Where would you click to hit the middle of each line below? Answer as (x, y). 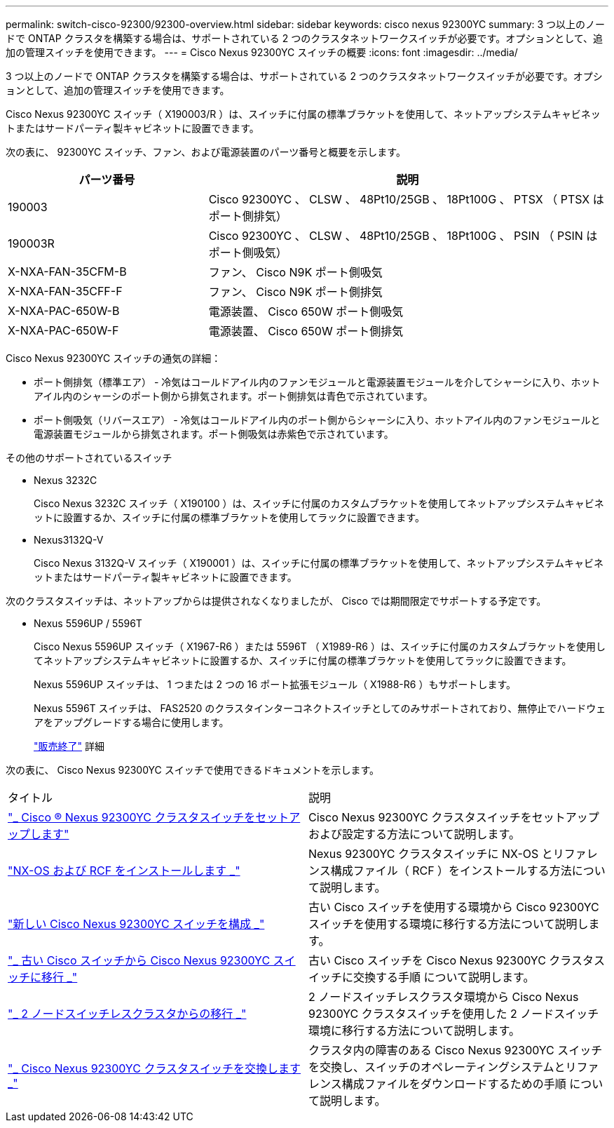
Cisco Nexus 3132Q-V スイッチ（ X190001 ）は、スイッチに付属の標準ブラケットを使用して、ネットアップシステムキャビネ (319, 563)
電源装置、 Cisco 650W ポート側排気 (306, 331)
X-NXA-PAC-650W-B (64, 311)
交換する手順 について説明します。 (444, 977)
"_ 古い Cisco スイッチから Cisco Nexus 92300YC (139, 960)
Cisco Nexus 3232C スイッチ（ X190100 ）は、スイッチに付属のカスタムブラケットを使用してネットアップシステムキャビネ (319, 503)
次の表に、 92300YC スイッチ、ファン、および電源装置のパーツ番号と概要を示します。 (206, 152)
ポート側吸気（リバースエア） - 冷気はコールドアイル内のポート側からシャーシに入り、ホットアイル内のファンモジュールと (317, 420)
